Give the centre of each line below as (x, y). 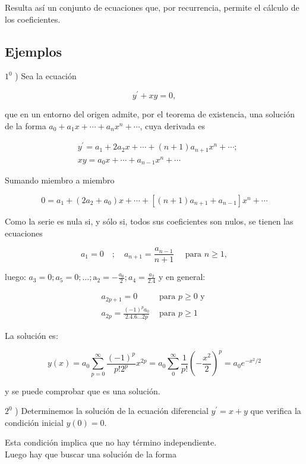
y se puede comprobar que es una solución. (83, 390)
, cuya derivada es (172, 125)
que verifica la (276, 411)
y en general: (182, 277)
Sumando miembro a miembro (60, 180)
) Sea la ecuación (46, 76)
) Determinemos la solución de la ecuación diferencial (112, 411)
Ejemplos (34, 51)
